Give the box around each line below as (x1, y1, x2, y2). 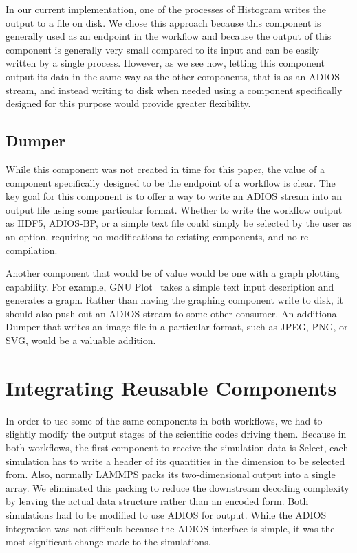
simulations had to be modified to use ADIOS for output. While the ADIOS (6, 507, 327, 521)
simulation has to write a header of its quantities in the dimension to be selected (6, 453, 345, 468)
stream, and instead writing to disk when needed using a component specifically (6, 82, 343, 97)
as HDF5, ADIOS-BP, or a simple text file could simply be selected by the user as (6, 216, 351, 230)
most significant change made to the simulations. (6, 534, 211, 549)
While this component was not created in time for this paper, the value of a (6, 161, 325, 176)
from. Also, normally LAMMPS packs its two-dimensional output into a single (6, 467, 336, 482)
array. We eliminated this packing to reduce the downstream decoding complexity (6, 480, 349, 495)
